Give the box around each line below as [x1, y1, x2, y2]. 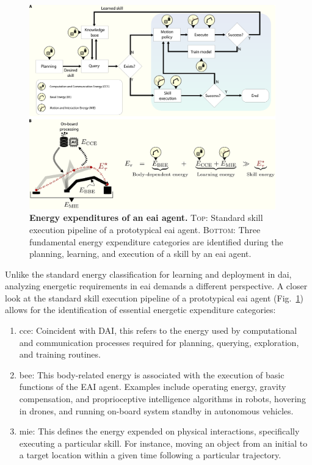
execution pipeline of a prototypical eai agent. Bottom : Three [29, 223, 261, 236]
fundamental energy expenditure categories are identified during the [29, 235, 283, 248]
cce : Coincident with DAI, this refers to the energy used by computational [19, 324, 297, 337]
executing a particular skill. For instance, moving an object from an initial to [19, 436, 308, 449]
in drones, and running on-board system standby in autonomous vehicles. [19, 404, 294, 417]
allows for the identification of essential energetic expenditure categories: [5, 303, 276, 316]
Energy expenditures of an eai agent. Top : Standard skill [29, 211, 263, 224]
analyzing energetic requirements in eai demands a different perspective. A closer [5, 279, 308, 292]
